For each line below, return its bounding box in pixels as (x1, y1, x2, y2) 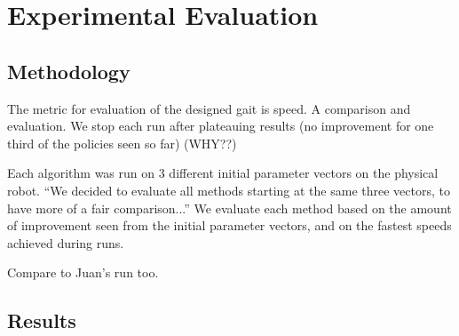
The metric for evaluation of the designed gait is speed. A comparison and (7, 99, 411, 117)
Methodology (7, 57, 131, 84)
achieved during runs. (7, 233, 124, 252)
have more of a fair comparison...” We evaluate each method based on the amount (7, 198, 452, 217)
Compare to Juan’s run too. (7, 263, 159, 282)
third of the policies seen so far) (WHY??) (7, 133, 237, 152)
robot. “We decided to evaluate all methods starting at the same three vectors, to (7, 180, 450, 199)
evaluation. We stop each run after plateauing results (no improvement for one (7, 116, 434, 135)
